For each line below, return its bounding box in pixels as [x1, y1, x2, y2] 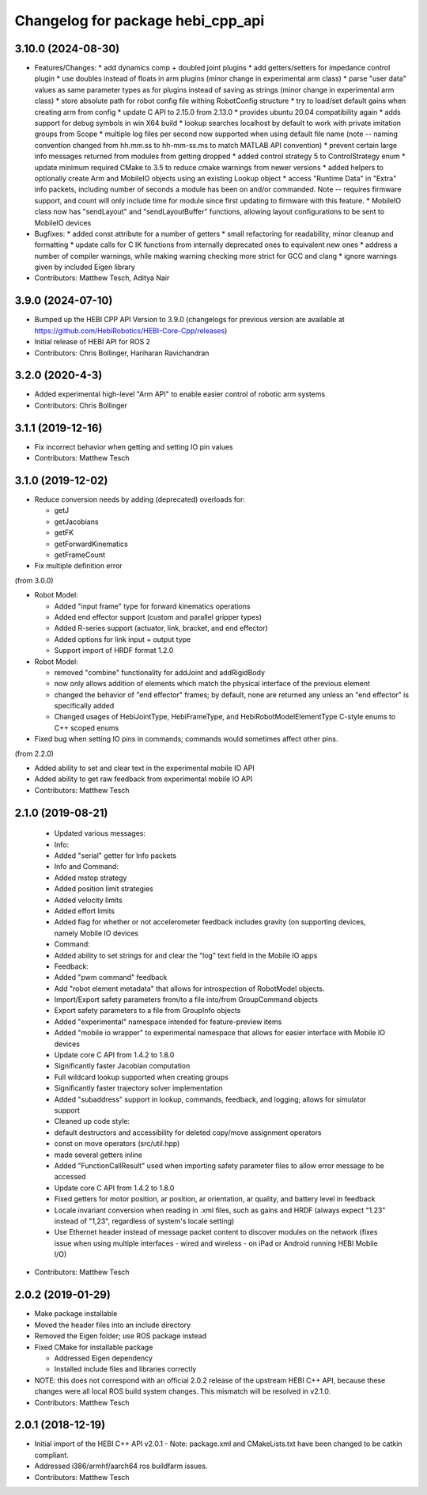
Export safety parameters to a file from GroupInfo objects [54, 1006, 241, 1015]
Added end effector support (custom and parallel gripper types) [54, 612, 263, 621]
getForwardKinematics [54, 539, 128, 548]
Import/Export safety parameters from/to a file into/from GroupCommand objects [54, 995, 319, 1004]
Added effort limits [54, 906, 115, 916]
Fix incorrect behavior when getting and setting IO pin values [34, 442, 233, 451]
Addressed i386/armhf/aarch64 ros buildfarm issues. [34, 1461, 208, 1471]
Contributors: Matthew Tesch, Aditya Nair [34, 273, 170, 283]
